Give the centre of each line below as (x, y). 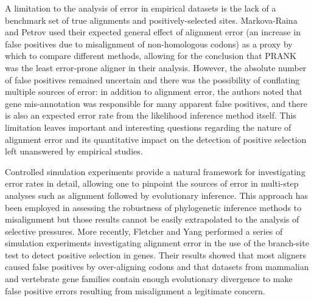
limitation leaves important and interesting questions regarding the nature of (148, 127)
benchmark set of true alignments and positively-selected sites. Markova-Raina (151, 20)
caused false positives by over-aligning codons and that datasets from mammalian (157, 267)
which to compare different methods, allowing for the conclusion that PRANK (151, 56)
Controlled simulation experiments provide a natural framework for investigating (155, 171)
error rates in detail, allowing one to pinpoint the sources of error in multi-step (152, 183)
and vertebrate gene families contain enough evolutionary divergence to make (149, 279)
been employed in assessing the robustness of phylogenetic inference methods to (153, 207)
